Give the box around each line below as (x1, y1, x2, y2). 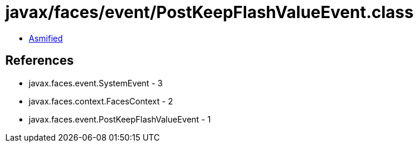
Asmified (29, 33, 63, 43)
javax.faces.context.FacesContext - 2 (29, 96, 174, 106)
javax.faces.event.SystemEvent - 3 (29, 78, 163, 88)
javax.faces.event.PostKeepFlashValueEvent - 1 (29, 114, 211, 124)
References (5, 53, 74, 68)
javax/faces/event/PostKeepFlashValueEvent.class (5, 2, 414, 22)
